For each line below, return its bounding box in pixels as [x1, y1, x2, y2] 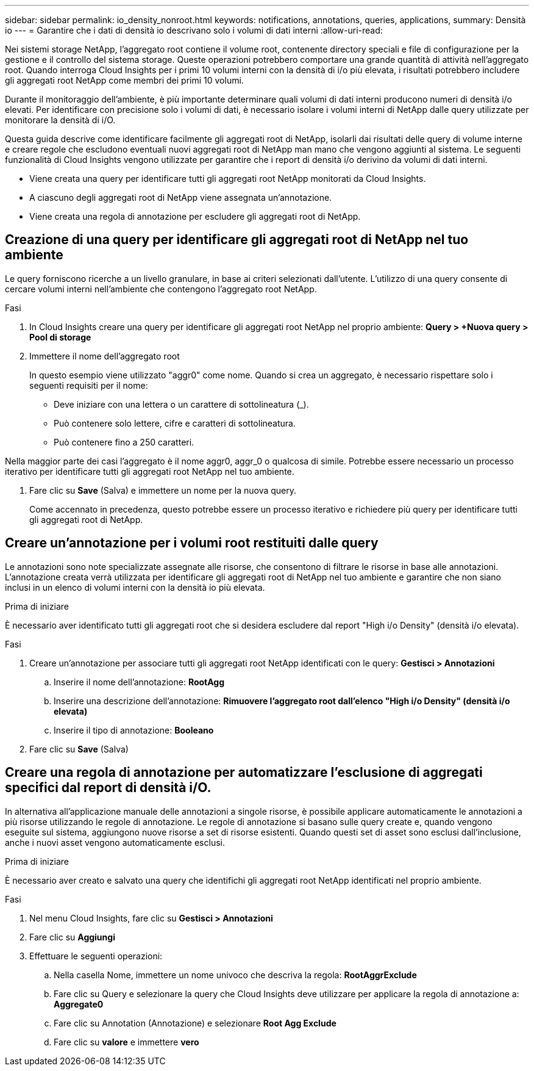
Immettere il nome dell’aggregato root [29, 350, 180, 361]
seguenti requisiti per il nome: [29, 380, 148, 391]
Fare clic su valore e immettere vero [54, 1036, 199, 1047]
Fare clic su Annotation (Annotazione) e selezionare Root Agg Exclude [54, 1017, 336, 1028]
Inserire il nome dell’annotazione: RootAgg [54, 676, 225, 687]
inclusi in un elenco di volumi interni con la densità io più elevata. [5, 582, 265, 593]
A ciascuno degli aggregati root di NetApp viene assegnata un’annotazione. [29, 192, 332, 203]
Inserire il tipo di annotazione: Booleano [54, 724, 214, 735]
